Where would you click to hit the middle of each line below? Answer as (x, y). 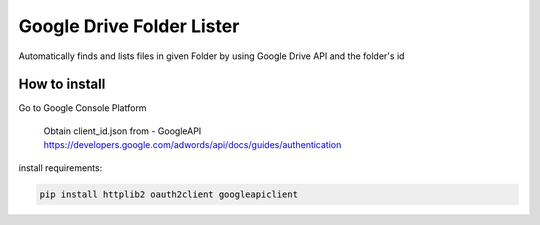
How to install (62, 84)
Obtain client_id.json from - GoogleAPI (122, 131)
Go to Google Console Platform (82, 108)
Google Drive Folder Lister (129, 26)
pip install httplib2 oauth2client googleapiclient (169, 194)
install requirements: (60, 167)
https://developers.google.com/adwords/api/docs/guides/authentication (192, 145)
